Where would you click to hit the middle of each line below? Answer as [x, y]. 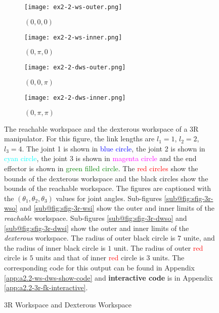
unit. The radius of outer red [158, 247]
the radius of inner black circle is [55, 247]
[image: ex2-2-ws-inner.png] [73, 37]
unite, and [199, 238]
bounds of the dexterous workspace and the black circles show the [106, 178]
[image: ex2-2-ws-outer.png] [73, 7]
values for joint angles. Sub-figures [109, 198]
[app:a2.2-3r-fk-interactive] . [46, 287]
